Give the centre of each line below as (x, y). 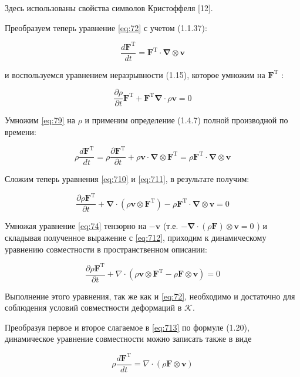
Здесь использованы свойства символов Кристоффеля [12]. (109, 8)
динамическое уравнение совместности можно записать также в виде (128, 339)
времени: (21, 132)
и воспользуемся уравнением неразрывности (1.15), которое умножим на (135, 74)
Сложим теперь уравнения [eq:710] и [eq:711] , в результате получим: (127, 179)
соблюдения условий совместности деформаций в (93, 307)
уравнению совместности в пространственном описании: (106, 249)
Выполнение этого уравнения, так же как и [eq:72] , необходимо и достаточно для (150, 296)
